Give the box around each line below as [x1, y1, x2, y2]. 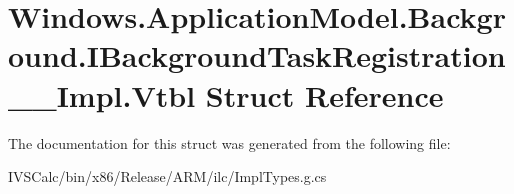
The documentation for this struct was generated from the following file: [8, 132, 451, 153]
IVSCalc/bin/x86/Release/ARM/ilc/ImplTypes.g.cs [8, 166, 327, 187]
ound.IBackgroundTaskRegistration [8, 35, 506, 76]
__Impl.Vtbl [8, 74, 196, 115]
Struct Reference [205, 74, 444, 115]
